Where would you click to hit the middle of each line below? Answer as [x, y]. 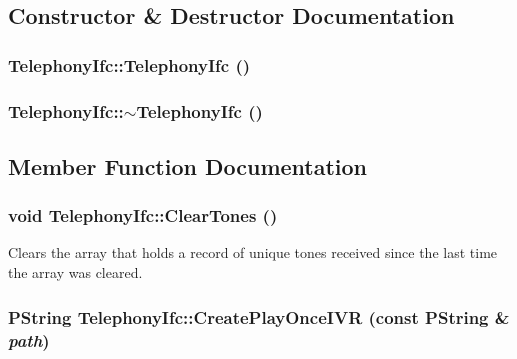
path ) [29, 339]
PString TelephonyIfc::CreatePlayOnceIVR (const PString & [259, 316]
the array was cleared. [75, 272]
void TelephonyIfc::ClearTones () [143, 215]
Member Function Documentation [188, 165]
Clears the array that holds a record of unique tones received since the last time [253, 252]
